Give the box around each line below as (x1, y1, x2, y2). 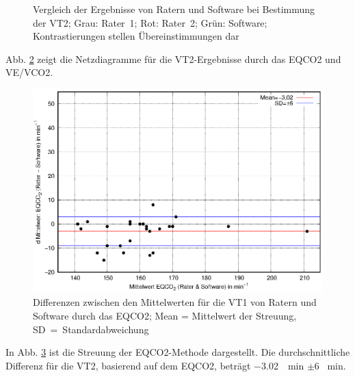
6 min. (314, 358, 346, 372)
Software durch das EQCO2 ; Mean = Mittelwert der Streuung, (33, 308, 297, 322)
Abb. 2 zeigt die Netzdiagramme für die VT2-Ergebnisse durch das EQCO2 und (5, 51, 341, 66)
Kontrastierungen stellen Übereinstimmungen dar (33, 29, 239, 43)
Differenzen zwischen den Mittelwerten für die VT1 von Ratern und (33, 295, 317, 309)
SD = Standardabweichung (33, 322, 149, 336)
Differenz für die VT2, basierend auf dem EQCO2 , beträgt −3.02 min (5, 358, 304, 372)
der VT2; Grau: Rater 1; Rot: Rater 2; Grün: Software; (33, 15, 267, 29)
